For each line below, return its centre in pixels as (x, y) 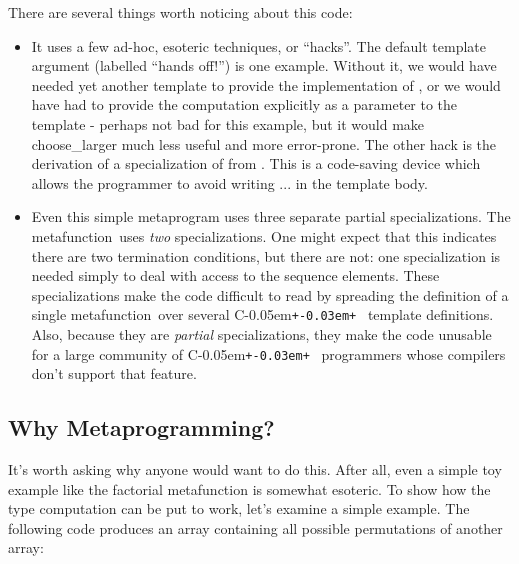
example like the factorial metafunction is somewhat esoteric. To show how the (249, 488)
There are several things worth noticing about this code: (180, 12)
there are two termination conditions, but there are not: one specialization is (266, 255)
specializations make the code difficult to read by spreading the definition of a (270, 294)
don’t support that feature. (114, 373)
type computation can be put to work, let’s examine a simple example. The (239, 508)
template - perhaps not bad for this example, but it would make (228, 123)
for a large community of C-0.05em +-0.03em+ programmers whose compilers (268, 353)
